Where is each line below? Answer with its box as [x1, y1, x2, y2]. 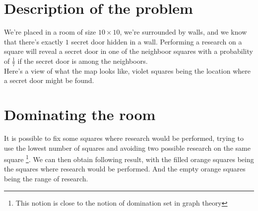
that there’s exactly [4, 36, 64, 46]
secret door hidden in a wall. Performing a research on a [71, 36, 242, 46]
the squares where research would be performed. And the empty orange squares [4, 164, 246, 174]
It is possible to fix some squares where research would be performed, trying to [4, 133, 244, 143]
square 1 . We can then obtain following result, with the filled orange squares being [4, 153, 254, 164]
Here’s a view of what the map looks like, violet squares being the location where [4, 65, 251, 76]
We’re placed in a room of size [4, 27, 96, 37]
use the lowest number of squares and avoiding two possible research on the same [4, 142, 251, 153]
